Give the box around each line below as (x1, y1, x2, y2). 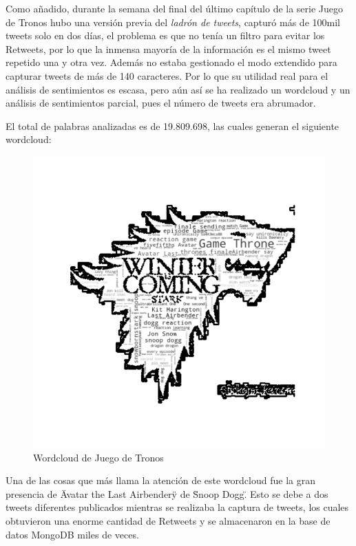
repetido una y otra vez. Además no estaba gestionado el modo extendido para (6, 55, 337, 69)
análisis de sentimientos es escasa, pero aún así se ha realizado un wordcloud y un (6, 82, 350, 96)
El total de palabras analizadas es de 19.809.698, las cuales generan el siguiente (6, 118, 339, 133)
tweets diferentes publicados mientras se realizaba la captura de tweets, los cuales (6, 500, 349, 514)
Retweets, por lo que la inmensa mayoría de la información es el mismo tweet (6, 41, 331, 56)
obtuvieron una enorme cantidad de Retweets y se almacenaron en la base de (6, 513, 331, 527)
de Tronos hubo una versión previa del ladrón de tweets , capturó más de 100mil (6, 14, 340, 29)
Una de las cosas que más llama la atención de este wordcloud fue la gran (6, 473, 315, 488)
